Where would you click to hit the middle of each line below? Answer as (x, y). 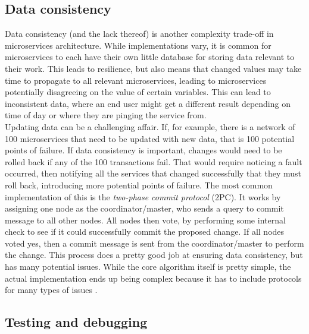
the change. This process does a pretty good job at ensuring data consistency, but (154, 255)
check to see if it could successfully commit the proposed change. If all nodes (145, 231)
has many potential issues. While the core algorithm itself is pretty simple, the (148, 267)
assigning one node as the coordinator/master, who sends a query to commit (144, 208)
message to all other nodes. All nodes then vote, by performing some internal (145, 220)
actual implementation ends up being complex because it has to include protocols (153, 278)
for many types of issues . (51, 290)
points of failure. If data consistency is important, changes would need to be (143, 150)
